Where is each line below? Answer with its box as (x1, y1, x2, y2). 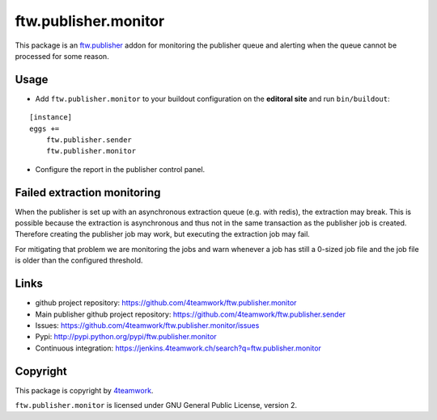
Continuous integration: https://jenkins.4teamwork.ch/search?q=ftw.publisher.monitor (35, 343, 321, 353)
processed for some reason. (15, 51, 109, 61)
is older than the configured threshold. (15, 255, 143, 266)
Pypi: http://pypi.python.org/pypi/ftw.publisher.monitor (35, 332, 218, 342)
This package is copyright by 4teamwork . (15, 385, 154, 395)
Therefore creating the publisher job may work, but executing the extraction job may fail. (15, 229, 311, 239)
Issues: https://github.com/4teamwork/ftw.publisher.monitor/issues (35, 320, 260, 330)
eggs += (29, 124, 60, 133)
